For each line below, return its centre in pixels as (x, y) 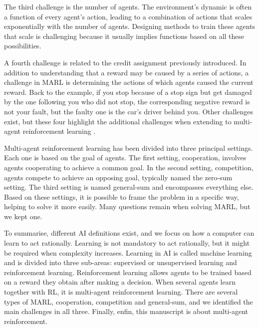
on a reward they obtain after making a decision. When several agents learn (120, 282)
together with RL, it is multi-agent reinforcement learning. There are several (121, 292)
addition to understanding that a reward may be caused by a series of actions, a (127, 72)
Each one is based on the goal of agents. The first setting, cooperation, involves (125, 158)
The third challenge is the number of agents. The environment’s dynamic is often (128, 6)
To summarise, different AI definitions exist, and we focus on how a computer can (129, 233)
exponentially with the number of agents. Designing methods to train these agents (130, 26)
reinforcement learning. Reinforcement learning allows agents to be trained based (128, 272)
